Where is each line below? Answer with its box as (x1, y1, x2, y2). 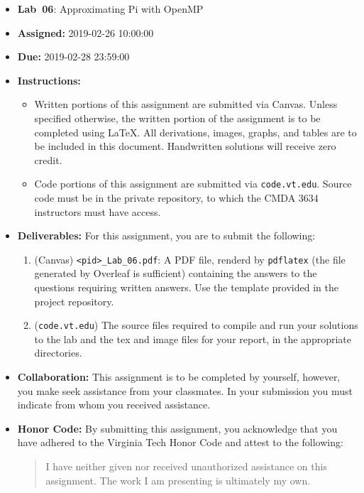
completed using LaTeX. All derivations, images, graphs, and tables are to (34, 124, 357, 139)
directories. (34, 345, 82, 360)
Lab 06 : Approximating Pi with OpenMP (17, 1, 204, 16)
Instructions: (17, 72, 81, 87)
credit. (34, 152, 62, 167)
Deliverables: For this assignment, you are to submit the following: (17, 228, 316, 243)
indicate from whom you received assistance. (17, 397, 211, 412)
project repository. (34, 293, 114, 308)
